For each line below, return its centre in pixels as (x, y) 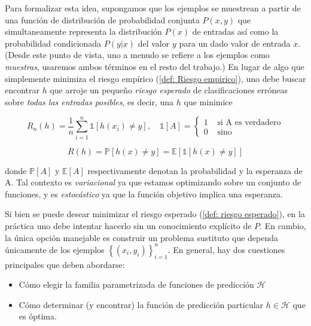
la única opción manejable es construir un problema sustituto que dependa (142, 237)
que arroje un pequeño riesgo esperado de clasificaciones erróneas (169, 90)
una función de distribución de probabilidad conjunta (102, 19)
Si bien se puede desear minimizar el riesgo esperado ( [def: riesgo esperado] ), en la (155, 214)
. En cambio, (283, 226)
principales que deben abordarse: (65, 264)
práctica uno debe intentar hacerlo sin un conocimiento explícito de (128, 226)
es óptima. (38, 316)
